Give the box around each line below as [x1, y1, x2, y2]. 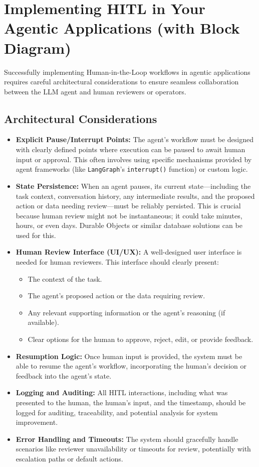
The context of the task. [28, 273, 102, 284]
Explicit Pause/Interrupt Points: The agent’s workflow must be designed [16, 134, 254, 145]
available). [28, 317, 59, 327]
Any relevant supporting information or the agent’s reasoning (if [28, 307, 225, 317]
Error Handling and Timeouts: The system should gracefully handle [16, 433, 238, 444]
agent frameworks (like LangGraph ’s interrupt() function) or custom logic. [16, 164, 248, 174]
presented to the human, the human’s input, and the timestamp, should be [16, 397, 246, 408]
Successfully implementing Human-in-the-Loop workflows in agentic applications [4, 66, 250, 77]
